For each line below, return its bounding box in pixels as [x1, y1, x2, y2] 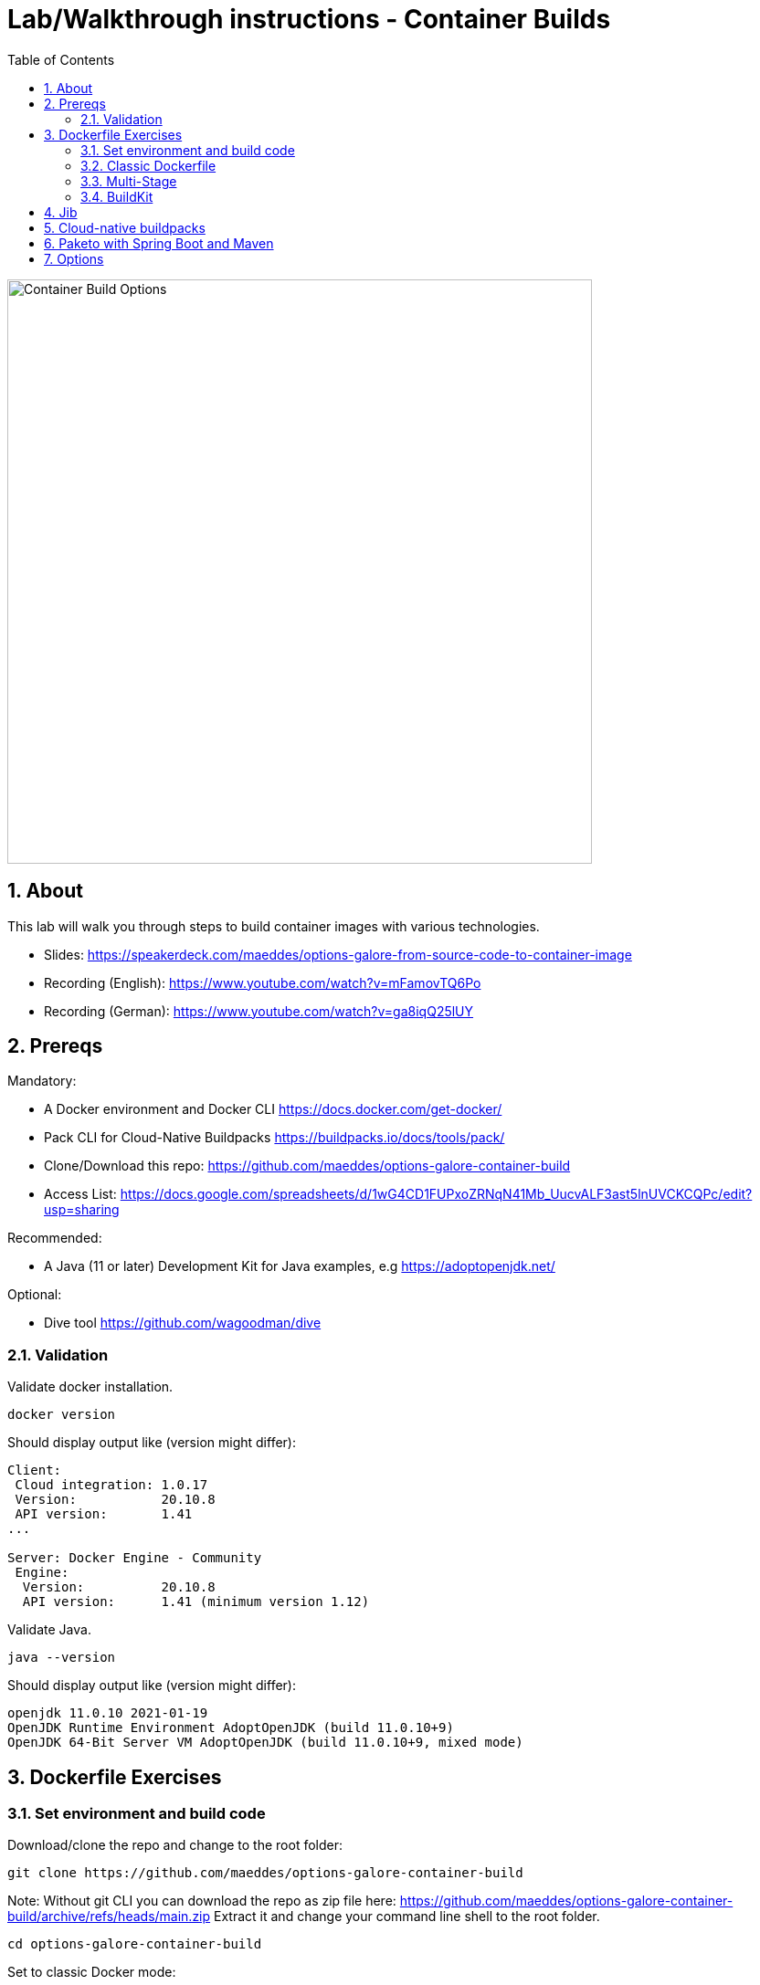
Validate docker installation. [7, 1379, 174, 1395]
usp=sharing [44, 1202, 120, 1218]
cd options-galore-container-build [7, 1937, 262, 1952]
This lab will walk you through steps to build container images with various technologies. [7, 918, 540, 934]
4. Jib [44, 204, 78, 220]
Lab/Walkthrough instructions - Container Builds [7, 4, 611, 35]
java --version [7, 1650, 116, 1665]
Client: [7, 1463, 62, 1478]
